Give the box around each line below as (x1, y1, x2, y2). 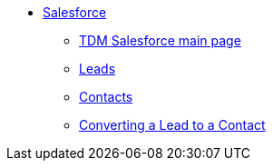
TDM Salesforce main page (79, 33, 241, 48)
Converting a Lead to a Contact (79, 117, 266, 133)
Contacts (79, 89, 133, 104)
